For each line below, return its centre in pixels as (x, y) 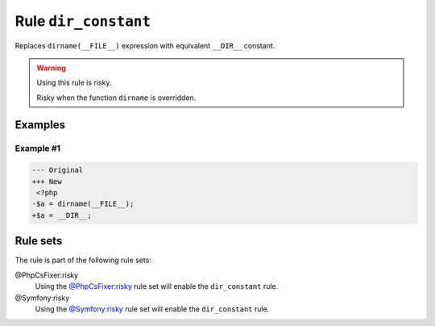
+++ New (47, 181)
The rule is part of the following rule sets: (83, 260)
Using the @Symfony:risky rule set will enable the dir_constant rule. (152, 309)
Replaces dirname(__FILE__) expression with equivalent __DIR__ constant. (145, 45)
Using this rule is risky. (74, 83)
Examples (40, 125)
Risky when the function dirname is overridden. (116, 98)
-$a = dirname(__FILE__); (83, 204)
